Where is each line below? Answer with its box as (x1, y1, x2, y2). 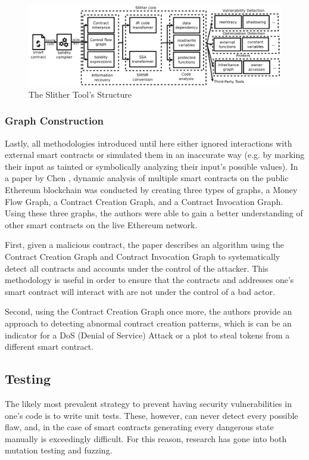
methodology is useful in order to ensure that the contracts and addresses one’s (5, 273, 294, 286)
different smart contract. (5, 340, 94, 353)
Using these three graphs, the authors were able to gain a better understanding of (5, 207, 303, 219)
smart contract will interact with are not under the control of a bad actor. (5, 285, 275, 297)
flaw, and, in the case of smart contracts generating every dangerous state (5, 421, 274, 433)
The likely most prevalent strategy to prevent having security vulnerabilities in (5, 397, 292, 409)
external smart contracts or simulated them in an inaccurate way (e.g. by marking (5, 148, 305, 161)
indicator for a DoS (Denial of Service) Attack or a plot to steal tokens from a (5, 328, 290, 341)
